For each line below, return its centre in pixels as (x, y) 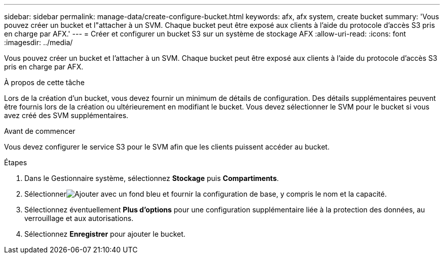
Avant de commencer (40, 131)
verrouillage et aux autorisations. (79, 218)
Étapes (16, 162)
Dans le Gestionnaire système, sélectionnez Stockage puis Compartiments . (152, 178)
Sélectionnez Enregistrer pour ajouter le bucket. (105, 234)
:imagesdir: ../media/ (39, 42)
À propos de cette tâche (44, 82)
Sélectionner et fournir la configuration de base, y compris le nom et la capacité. (206, 194)
